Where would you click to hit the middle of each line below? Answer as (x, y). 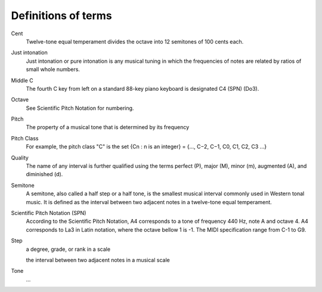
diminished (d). (44, 174)
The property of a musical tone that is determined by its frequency (108, 127)
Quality (20, 158)
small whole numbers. (53, 69)
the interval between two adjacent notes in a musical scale (98, 260)
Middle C (22, 80)
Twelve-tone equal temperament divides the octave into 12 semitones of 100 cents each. (135, 41)
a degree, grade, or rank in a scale (68, 249)
